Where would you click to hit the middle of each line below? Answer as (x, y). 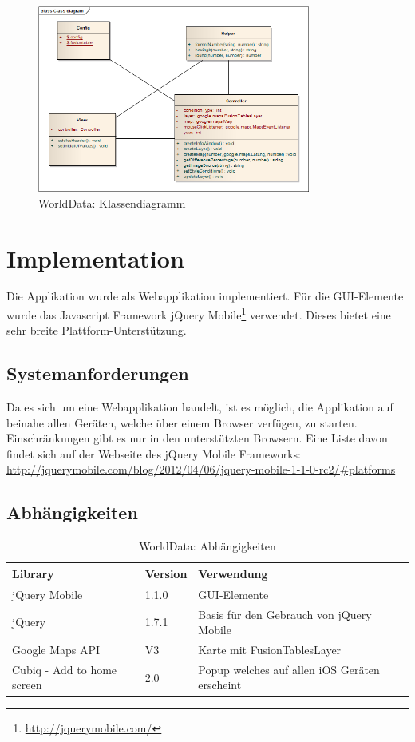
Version (166, 573)
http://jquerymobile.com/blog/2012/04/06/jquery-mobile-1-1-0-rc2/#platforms (201, 469)
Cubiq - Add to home (65, 669)
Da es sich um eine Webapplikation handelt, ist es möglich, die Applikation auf (200, 407)
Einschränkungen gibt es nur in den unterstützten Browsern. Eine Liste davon (197, 438)
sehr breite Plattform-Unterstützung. (97, 330)
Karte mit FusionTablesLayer (270, 649)
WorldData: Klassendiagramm (112, 202)
